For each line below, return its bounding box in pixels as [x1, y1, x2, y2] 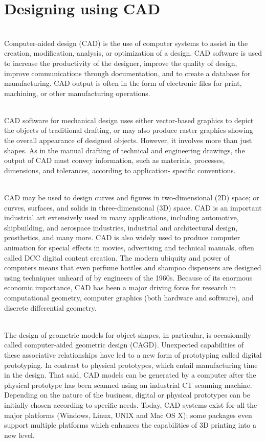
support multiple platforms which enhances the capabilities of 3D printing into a [4, 420, 256, 430]
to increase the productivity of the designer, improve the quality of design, [4, 57, 237, 68]
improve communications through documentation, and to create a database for [4, 67, 251, 78]
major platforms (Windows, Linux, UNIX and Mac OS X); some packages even [4, 409, 252, 420]
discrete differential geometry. [4, 302, 97, 313]
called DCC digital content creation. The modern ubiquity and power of [4, 252, 230, 263]
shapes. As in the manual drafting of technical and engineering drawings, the [4, 145, 245, 155]
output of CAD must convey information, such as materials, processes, [4, 155, 225, 166]
